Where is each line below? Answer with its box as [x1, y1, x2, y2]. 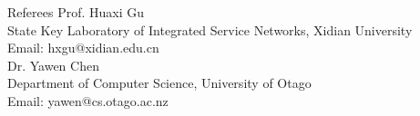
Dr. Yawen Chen [7, 55, 99, 74]
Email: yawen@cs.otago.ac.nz [7, 91, 169, 110]
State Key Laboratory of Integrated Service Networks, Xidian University [7, 20, 413, 39]
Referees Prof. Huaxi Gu [7, 3, 144, 21]
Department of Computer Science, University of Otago [7, 73, 312, 92]
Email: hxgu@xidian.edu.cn [7, 38, 159, 57]
